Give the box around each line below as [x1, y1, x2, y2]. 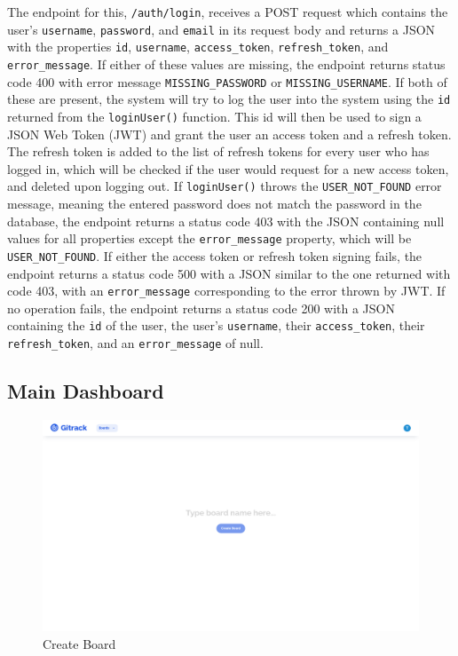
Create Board [43, 634, 116, 652]
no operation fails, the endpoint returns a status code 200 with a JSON [7, 298, 395, 317]
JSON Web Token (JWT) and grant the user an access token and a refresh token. [7, 124, 452, 143]
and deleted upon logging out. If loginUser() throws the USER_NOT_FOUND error [7, 177, 442, 195]
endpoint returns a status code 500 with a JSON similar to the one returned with [7, 264, 451, 282]
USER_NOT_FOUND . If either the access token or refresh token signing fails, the [7, 246, 422, 265]
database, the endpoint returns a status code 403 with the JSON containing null [7, 211, 445, 230]
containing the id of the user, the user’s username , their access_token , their [7, 316, 425, 335]
